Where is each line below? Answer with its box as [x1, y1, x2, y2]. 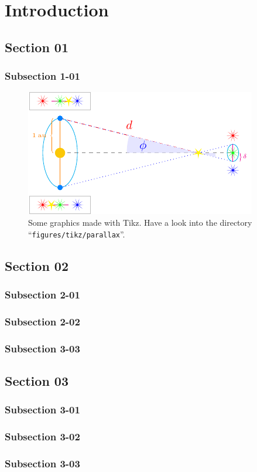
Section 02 [5, 256, 68, 274]
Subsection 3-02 [5, 429, 80, 444]
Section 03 [5, 371, 68, 389]
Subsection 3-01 [5, 402, 80, 417]
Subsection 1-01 [5, 69, 80, 83]
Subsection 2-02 [5, 314, 80, 328]
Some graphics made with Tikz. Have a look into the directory [28, 216, 252, 228]
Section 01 [5, 38, 68, 56]
